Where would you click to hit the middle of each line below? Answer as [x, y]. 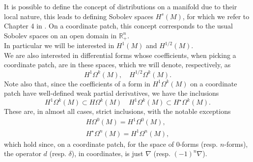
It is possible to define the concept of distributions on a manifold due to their [121, 6]
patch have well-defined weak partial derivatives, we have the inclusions [112, 93]
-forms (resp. [199, 144]
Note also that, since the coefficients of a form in [77, 83]
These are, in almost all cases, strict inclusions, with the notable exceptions [117, 111]
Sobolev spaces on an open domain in [60, 35]
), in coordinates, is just [107, 153]
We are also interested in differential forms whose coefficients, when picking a [120, 55]
